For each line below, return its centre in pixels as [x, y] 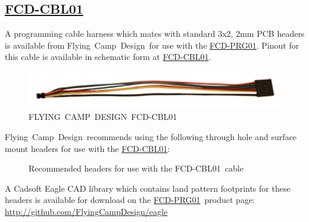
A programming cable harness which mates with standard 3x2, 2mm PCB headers [155, 34]
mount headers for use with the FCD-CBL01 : [88, 148]
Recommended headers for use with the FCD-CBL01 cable [136, 168]
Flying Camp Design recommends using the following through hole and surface [151, 136]
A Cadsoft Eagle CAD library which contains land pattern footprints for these [148, 188]
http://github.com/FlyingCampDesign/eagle [86, 211]
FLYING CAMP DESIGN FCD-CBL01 [103, 117]
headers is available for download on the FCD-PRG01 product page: [130, 200]
